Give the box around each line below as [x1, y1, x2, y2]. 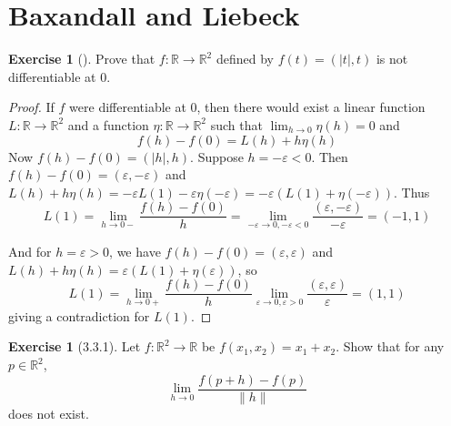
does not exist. [8, 403, 89, 422]
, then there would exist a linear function [196, 97, 426, 117]
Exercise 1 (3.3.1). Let [8, 337, 141, 356]
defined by [215, 49, 274, 68]
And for [8, 241, 52, 260]
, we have [109, 241, 161, 260]
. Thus [394, 182, 430, 201]
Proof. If [8, 97, 55, 117]
